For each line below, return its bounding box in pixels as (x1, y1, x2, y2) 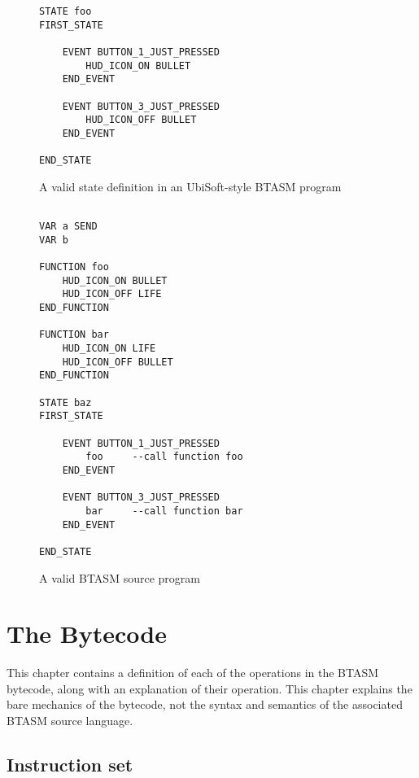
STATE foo (39, 6, 92, 17)
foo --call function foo (85, 451, 243, 463)
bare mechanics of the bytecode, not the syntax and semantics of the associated (7, 696, 403, 713)
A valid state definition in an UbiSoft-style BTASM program (39, 177, 342, 194)
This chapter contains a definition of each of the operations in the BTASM (7, 664, 379, 681)
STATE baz (39, 396, 92, 409)
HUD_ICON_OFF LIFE (62, 288, 162, 300)
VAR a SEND (39, 221, 98, 233)
